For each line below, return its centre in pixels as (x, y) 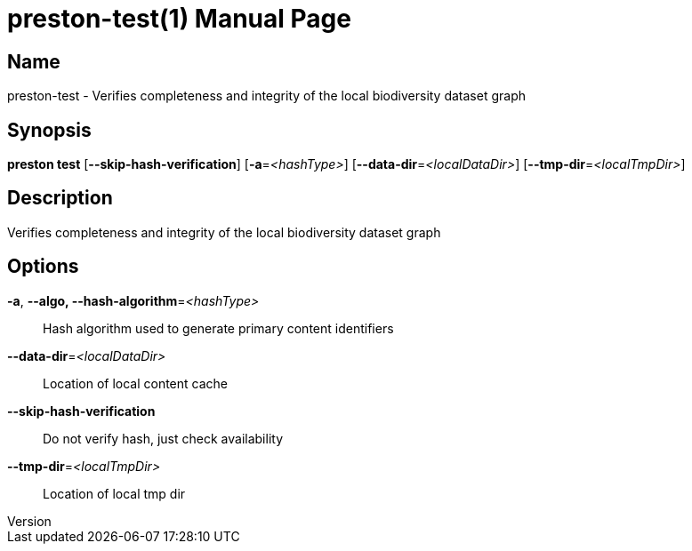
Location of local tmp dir (114, 493)
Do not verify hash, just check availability (163, 438)
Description (60, 198)
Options (43, 267)
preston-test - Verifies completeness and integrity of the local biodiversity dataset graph (267, 96)
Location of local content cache (135, 383)
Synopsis (49, 130)
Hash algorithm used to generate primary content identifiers (218, 328)
